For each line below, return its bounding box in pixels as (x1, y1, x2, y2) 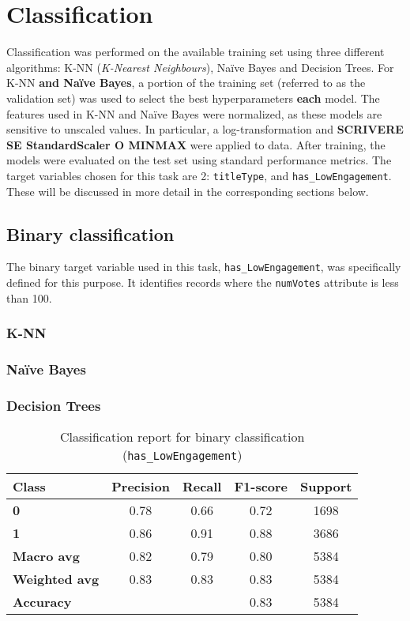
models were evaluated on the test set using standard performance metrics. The (6, 152, 392, 168)
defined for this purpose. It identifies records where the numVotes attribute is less (6, 273, 399, 290)
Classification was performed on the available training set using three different (6, 43, 385, 60)
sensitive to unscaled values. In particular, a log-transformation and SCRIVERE (6, 121, 404, 137)
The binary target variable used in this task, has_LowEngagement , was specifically (6, 258, 401, 275)
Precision (111, 477, 170, 496)
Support (300, 477, 352, 496)
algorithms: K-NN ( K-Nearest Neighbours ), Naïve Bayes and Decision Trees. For (6, 58, 394, 75)
